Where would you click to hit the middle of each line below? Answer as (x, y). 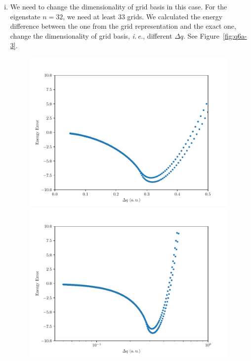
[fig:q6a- (235, 35)
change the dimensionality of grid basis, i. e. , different (91, 35)
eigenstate (25, 16)
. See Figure (202, 35)
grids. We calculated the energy (175, 16)
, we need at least (89, 16)
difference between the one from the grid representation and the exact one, (123, 26)
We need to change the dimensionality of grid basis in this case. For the (119, 6)
